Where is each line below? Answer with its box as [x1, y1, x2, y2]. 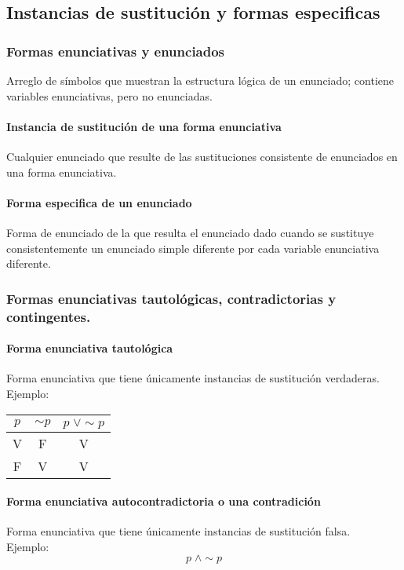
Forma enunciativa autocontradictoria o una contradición [6, 493, 321, 510]
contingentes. [6, 306, 91, 326]
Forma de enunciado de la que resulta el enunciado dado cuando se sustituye [6, 224, 374, 240]
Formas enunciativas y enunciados [6, 41, 225, 60]
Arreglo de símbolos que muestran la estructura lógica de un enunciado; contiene [6, 72, 394, 88]
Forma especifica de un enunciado [6, 194, 192, 210]
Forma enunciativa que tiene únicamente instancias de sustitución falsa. [6, 523, 351, 539]
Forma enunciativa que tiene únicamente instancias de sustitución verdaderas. [6, 370, 380, 386]
